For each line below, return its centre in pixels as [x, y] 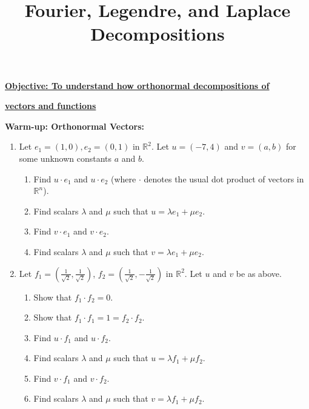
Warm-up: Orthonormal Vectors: [75, 126]
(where [124, 178]
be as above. [259, 273]
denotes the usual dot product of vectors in [224, 178]
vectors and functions [51, 106]
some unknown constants [65, 158]
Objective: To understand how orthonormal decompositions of [137, 85]
